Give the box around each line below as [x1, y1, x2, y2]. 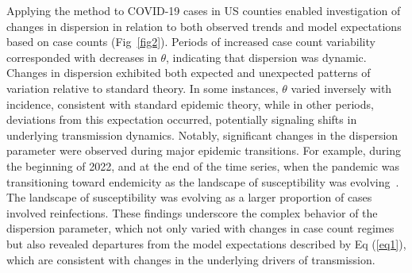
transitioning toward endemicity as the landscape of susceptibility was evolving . [6, 173, 399, 190]
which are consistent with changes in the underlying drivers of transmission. [6, 251, 375, 267]
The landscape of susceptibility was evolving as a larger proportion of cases [6, 189, 372, 206]
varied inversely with [291, 79, 392, 96]
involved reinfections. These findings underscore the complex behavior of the [6, 204, 378, 221]
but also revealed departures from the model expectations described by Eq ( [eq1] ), [6, 235, 406, 252]
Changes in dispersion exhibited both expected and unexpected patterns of [6, 64, 371, 81]
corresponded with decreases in [6, 48, 157, 65]
